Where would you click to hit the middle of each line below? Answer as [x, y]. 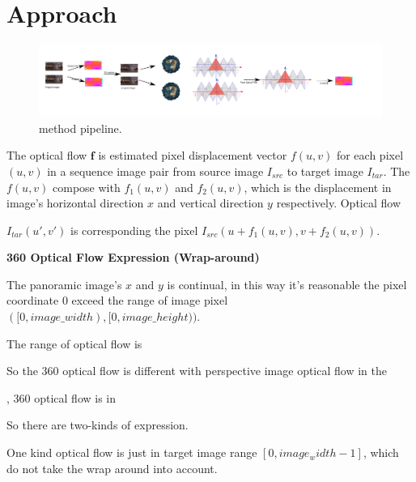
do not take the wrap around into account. [112, 468]
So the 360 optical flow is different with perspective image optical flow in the [197, 371]
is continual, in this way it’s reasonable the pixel [287, 284]
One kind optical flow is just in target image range [132, 452]
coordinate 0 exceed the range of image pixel [117, 300]
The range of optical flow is [74, 343]
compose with [87, 187]
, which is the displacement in [318, 187]
